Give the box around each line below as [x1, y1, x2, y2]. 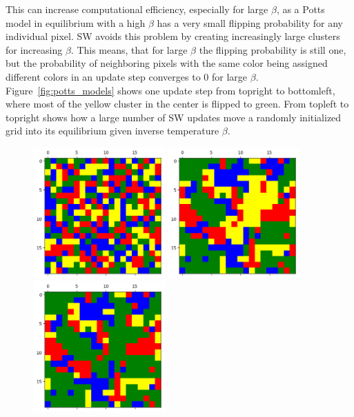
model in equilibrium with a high [6, 15, 146, 30]
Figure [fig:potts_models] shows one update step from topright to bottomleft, [6, 83, 335, 97]
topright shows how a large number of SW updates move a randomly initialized [6, 110, 342, 124]
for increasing [6, 42, 63, 57]
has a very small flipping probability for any [157, 15, 343, 30]
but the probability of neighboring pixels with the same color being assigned [6, 56, 328, 70]
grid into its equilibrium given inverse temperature [6, 123, 219, 138]
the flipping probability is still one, [199, 42, 346, 57]
